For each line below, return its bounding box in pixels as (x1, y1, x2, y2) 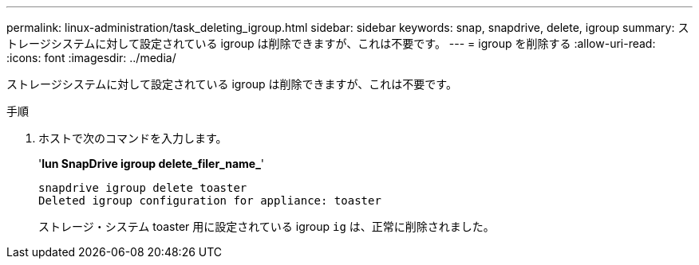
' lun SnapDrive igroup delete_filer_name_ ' (38, 157, 265, 170)
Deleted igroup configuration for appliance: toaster (38, 194, 381, 207)
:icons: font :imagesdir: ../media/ (6, 51, 176, 64)
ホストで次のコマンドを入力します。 (38, 131, 227, 145)
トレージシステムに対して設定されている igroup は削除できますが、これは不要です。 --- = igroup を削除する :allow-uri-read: (6, 37, 656, 50)
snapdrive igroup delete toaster (38, 181, 247, 194)
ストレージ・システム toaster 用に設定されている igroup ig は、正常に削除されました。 (38, 220, 495, 233)
